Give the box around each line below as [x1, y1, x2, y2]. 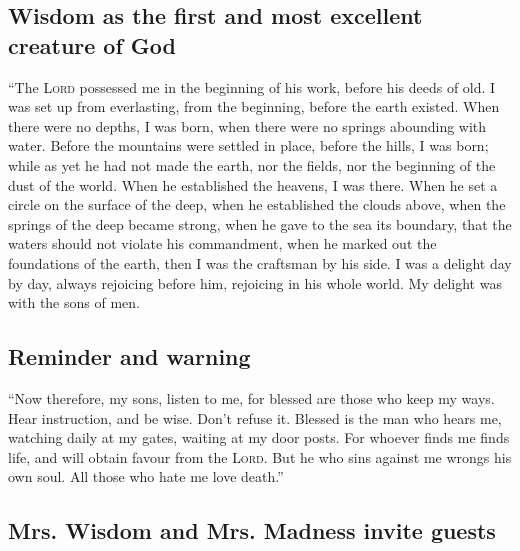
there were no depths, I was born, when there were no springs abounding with [8, 115, 487, 136]
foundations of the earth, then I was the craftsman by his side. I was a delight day [8, 252, 512, 273]
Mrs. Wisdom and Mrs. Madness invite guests [8, 515, 496, 546]
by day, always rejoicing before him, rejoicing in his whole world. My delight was [8, 272, 502, 293]
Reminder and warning [8, 341, 251, 372]
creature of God [8, 29, 176, 60]
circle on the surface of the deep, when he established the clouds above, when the [8, 194, 506, 215]
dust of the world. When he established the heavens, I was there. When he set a [8, 174, 498, 195]
